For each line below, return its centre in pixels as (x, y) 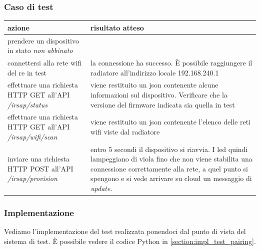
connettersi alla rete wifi (44, 62)
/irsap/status (27, 104)
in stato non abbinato (40, 50)
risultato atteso (117, 27)
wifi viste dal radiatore (125, 131)
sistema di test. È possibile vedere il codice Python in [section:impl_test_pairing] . (130, 241)
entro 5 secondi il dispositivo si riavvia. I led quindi (169, 149)
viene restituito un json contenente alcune (154, 85)
